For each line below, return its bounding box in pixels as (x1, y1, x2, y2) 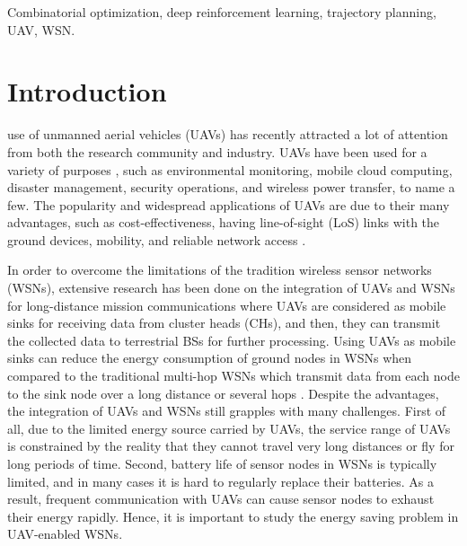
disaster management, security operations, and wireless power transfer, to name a (7, 178, 455, 197)
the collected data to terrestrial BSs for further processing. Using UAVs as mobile (7, 330, 456, 349)
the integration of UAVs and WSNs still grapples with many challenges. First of (7, 401, 446, 420)
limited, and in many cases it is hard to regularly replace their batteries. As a (7, 471, 435, 490)
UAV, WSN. (7, 20, 75, 39)
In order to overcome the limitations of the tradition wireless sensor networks (7, 260, 432, 279)
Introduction (7, 73, 167, 110)
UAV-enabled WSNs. (7, 524, 123, 543)
